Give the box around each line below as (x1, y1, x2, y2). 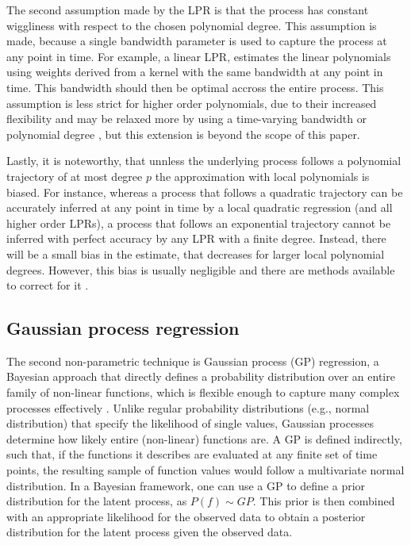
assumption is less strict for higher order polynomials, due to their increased (6, 94, 377, 111)
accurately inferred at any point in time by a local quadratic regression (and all (6, 199, 393, 216)
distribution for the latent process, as (6, 493, 187, 509)
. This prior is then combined (252, 493, 395, 509)
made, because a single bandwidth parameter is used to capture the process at (6, 33, 387, 49)
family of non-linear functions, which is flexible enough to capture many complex (6, 384, 400, 401)
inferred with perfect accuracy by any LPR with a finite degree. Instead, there (6, 230, 386, 247)
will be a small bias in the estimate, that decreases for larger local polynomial (6, 245, 385, 262)
